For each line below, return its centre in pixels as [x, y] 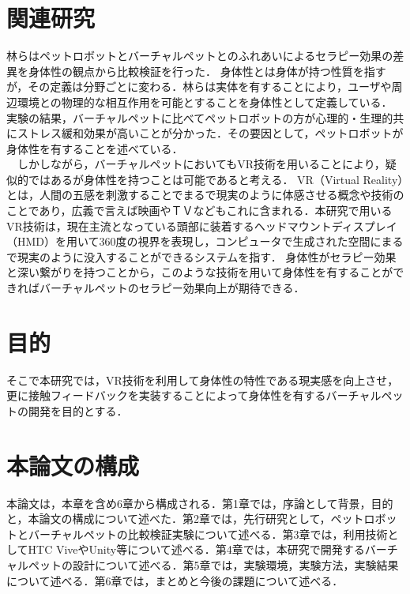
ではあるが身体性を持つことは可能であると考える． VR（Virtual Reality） [216, 179]
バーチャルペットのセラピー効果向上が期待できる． [172, 288]
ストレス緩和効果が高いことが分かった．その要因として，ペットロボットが [210, 133]
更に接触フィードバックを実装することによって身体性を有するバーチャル [194, 395]
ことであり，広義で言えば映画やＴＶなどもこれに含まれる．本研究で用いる [199, 211]
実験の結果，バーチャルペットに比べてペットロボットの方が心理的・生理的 [200, 117]
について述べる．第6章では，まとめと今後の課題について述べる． [175, 580]
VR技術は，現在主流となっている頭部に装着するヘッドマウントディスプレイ [202, 226]
